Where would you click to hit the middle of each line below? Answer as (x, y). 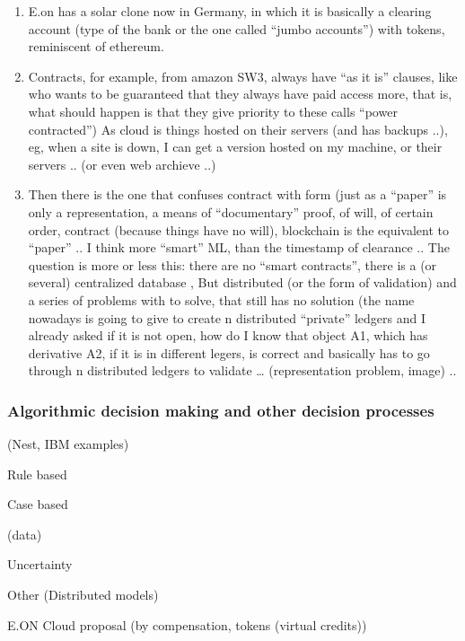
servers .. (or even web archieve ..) (122, 164)
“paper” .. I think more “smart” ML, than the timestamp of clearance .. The (239, 247)
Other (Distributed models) (83, 595)
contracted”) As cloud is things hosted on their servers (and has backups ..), (238, 129)
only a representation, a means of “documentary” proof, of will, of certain (231, 211)
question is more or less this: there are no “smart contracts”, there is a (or (232, 264)
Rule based (37, 474)
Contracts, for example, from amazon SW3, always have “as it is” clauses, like (243, 76)
